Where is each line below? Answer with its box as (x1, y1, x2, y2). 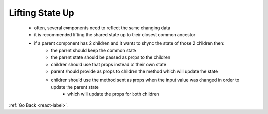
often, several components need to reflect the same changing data (34, 25, 171, 31)
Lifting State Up (9, 7, 74, 18)
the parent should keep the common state (51, 47, 136, 53)
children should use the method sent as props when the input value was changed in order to (51, 77, 240, 83)
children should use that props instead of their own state (51, 61, 166, 67)
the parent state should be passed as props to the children (51, 54, 171, 60)
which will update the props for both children (67, 91, 159, 97)
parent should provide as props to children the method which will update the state (51, 68, 218, 74)
